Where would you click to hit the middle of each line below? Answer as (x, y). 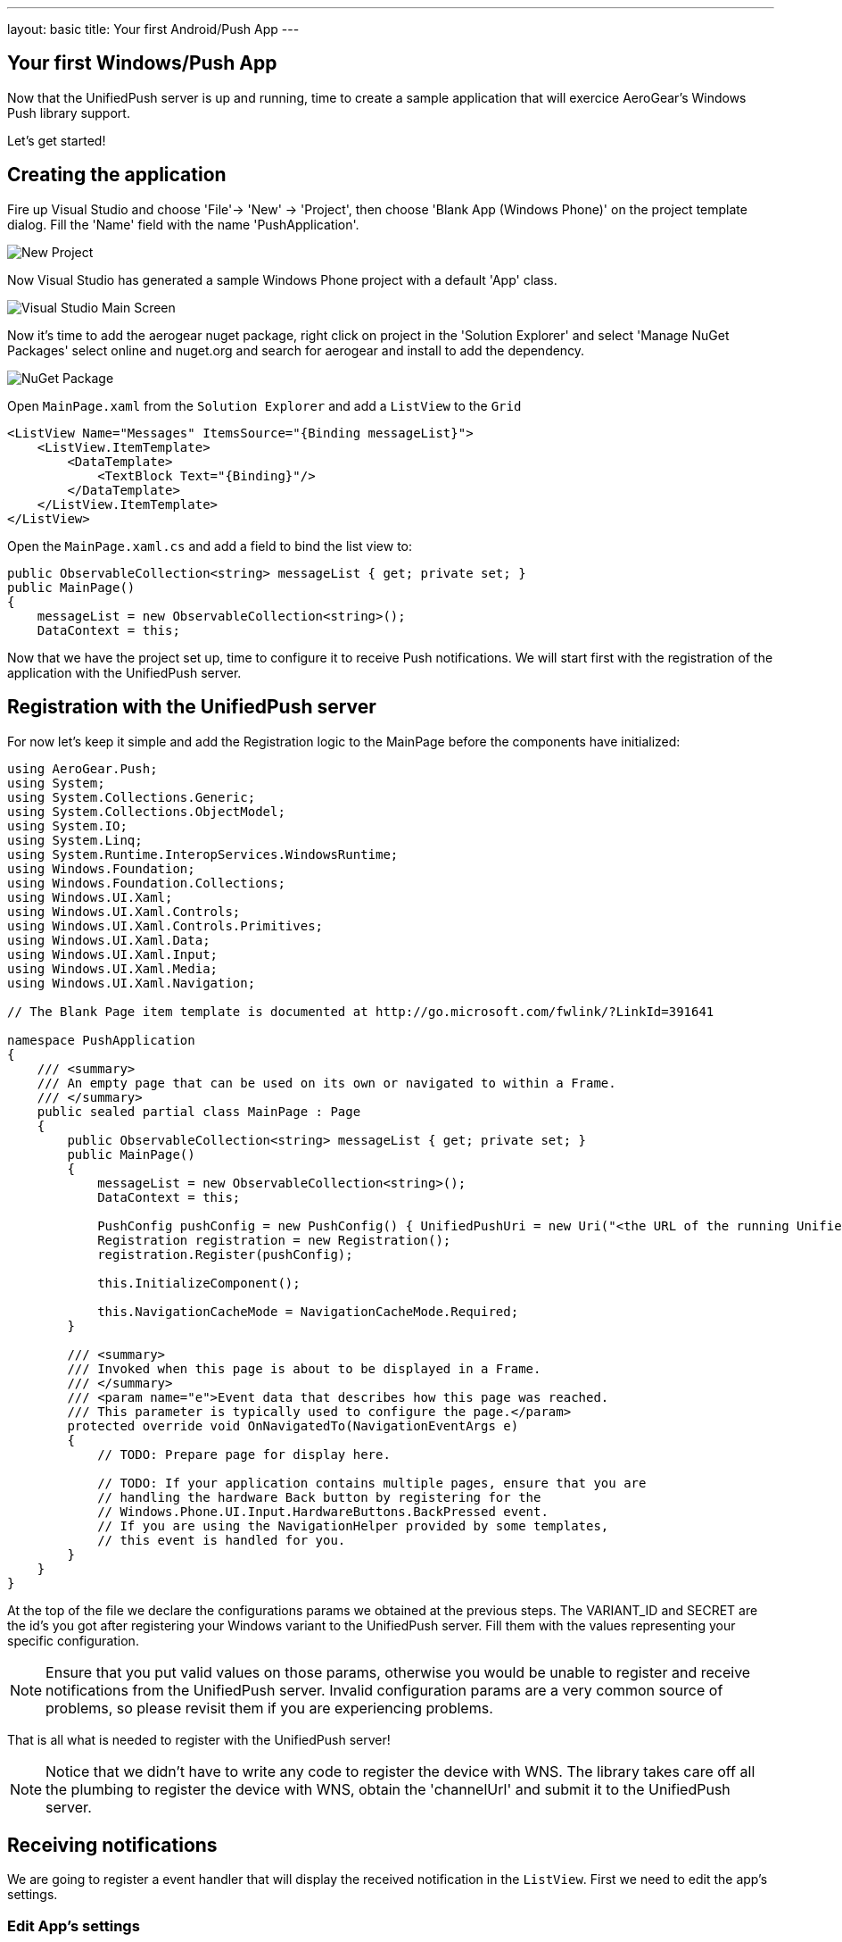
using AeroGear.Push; (83, 768)
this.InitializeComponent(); (199, 1283)
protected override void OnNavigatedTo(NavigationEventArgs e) (293, 1425)
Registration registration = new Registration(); (274, 1240)
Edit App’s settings (74, 1925)
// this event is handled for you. (222, 1540)
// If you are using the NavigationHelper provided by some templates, (353, 1525)
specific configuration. (73, 1640)
